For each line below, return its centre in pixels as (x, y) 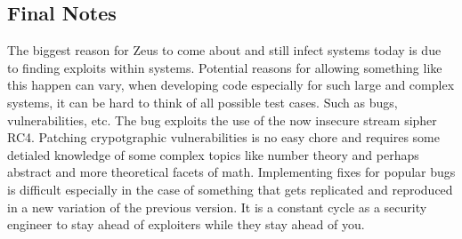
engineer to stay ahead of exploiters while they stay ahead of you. (186, 224)
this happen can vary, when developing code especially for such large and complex (231, 85)
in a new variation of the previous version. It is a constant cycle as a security (217, 207)
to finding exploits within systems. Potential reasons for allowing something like (225, 67)
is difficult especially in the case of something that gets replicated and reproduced (230, 189)
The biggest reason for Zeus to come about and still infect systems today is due (224, 50)
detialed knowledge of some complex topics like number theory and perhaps (213, 154)
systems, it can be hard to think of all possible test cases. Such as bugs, (203, 102)
